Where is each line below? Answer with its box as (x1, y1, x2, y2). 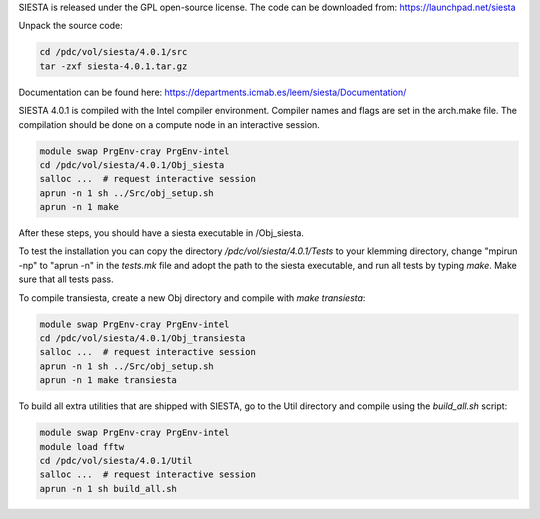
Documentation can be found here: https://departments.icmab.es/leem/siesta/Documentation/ (18, 86, 407, 98)
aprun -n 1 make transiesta (39, 375, 177, 386)
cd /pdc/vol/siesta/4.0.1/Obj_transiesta (39, 333, 246, 344)
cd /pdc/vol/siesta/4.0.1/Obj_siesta (39, 159, 225, 170)
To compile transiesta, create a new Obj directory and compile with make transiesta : (18, 291, 366, 304)
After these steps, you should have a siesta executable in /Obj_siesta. (18, 227, 305, 239)
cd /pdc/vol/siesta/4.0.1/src (39, 46, 188, 58)
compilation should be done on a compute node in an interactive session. (18, 118, 320, 130)
